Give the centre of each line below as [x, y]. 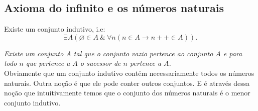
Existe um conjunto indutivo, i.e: [55, 29]
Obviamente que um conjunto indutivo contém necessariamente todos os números [129, 73]
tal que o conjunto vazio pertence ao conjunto [143, 53]
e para [233, 53]
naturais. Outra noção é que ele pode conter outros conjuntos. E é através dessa [127, 83]
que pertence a [48, 63]
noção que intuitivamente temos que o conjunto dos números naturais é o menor [127, 93]
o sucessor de [100, 63]
